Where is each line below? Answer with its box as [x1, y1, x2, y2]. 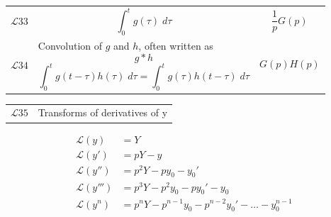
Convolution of [38, 38, 103, 53]
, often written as [138, 38, 213, 53]
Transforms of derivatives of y [38, 105, 168, 120]
